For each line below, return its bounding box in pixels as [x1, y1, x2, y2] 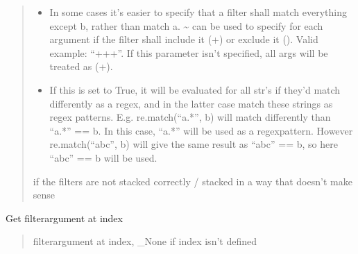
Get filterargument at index [6, 210, 123, 225]
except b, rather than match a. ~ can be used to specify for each [49, 18, 323, 33]
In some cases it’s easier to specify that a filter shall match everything [49, 5, 347, 19]
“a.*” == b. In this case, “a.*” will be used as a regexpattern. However [49, 123, 353, 137]
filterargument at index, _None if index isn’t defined [33, 234, 257, 248]
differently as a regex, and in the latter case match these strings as [49, 96, 333, 110]
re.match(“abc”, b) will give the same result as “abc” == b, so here [49, 137, 338, 151]
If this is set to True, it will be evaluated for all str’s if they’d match [49, 82, 341, 96]
